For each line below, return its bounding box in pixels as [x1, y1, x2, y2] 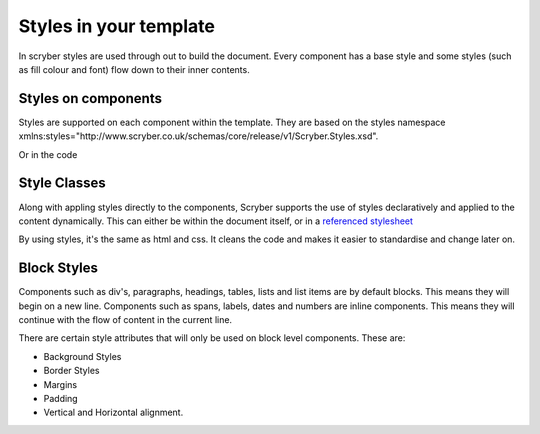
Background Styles [43, 350, 122, 362]
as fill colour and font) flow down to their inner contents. [18, 63, 250, 75]
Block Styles [18, 260, 99, 277]
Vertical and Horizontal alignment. [43, 406, 184, 419]
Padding [43, 392, 79, 404]
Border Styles [43, 365, 100, 377]
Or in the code [18, 148, 78, 160]
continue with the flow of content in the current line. [18, 314, 233, 325]
